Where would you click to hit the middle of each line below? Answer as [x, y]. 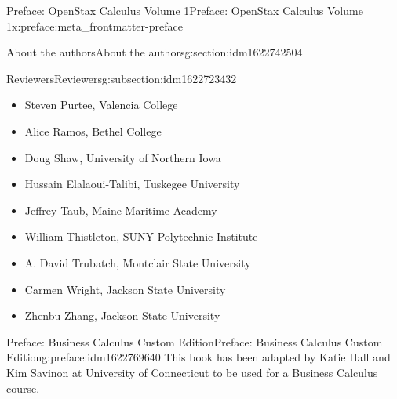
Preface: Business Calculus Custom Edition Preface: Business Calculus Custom [195, 341]
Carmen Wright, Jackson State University [125, 289]
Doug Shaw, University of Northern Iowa [123, 157]
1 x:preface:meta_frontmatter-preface [95, 25]
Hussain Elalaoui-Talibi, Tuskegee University [132, 184]
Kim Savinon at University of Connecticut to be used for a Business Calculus [192, 372]
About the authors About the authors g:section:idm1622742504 [155, 52]
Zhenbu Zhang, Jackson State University [122, 316]
